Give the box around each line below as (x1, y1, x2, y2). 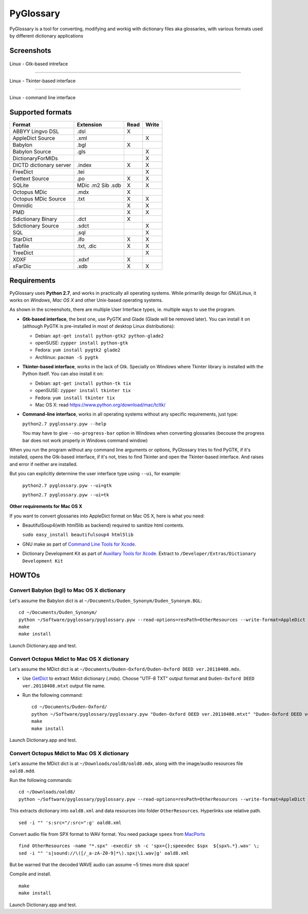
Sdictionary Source (12, 222, 59, 230)
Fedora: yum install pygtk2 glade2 (35, 347, 121, 353)
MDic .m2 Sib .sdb (76, 182, 122, 189)
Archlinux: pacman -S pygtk (35, 354, 99, 360)
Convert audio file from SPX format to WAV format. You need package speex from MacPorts (9, 831, 205, 837)
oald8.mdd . (9, 768, 35, 774)
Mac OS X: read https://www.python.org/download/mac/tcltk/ (35, 402, 166, 408)
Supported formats (9, 108, 72, 117)
